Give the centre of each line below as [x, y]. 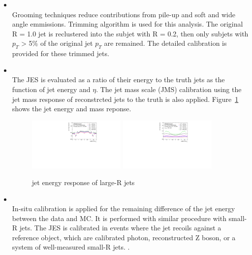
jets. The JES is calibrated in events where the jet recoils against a [120, 228]
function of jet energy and [51, 89]
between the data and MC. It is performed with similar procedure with [119, 218]
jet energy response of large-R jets [83, 182]
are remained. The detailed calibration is [165, 43]
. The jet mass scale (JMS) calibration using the [169, 89]
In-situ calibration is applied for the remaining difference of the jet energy [124, 208]
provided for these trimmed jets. [61, 53]
